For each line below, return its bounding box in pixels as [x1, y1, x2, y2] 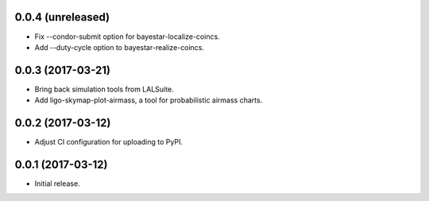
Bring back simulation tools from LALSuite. [34, 84, 174, 94]
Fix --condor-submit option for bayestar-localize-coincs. [34, 32, 220, 41]
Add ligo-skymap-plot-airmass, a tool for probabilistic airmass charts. [34, 95, 263, 105]
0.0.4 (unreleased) [14, 10, 110, 24]
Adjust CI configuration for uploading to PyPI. [34, 137, 183, 147]
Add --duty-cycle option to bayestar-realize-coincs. [34, 42, 204, 52]
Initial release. [34, 179, 80, 188]
